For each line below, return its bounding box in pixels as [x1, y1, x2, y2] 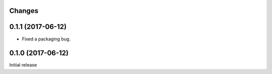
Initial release [9, 62, 37, 68]
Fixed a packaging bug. [22, 35, 71, 42]
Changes [9, 6, 39, 15]
